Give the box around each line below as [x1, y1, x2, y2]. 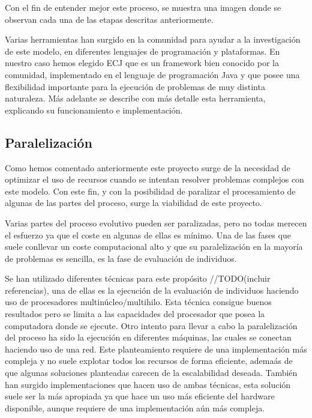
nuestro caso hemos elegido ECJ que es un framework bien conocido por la [5, 56, 279, 69]
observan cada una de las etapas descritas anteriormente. [5, 13, 214, 25]
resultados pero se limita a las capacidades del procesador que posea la [5, 307, 265, 320]
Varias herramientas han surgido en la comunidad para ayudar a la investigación [5, 33, 301, 46]
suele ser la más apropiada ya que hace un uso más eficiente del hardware [5, 390, 275, 402]
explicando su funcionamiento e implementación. [5, 103, 183, 116]
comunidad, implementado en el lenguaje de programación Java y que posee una [5, 68, 300, 80]
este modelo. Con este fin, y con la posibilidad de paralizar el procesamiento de [5, 184, 296, 197]
